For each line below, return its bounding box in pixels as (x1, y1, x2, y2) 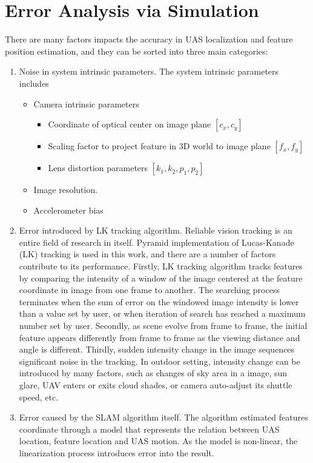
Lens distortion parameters (48, 161, 148, 174)
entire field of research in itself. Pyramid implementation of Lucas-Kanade (19, 235, 294, 248)
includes (19, 76, 49, 89)
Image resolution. (33, 183, 98, 196)
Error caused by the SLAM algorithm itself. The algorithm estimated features (19, 411, 308, 424)
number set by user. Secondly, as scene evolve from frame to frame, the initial (19, 319, 308, 332)
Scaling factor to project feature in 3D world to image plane (48, 140, 271, 152)
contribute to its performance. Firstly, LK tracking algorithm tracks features (19, 260, 303, 272)
